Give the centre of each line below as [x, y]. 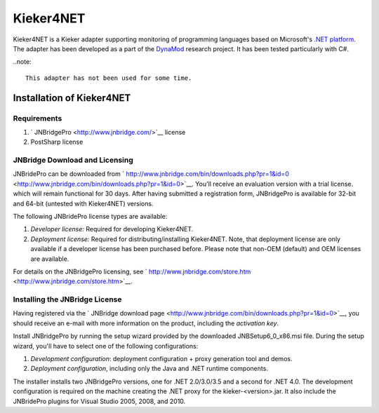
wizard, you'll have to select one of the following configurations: [106, 346]
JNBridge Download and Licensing [73, 160]
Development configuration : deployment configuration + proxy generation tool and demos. [161, 359]
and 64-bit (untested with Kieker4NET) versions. [83, 203]
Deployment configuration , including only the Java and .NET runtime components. [149, 369]
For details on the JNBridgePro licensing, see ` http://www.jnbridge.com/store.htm [132, 271]
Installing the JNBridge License [67, 299]
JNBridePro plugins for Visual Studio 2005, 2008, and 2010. [99, 401]
